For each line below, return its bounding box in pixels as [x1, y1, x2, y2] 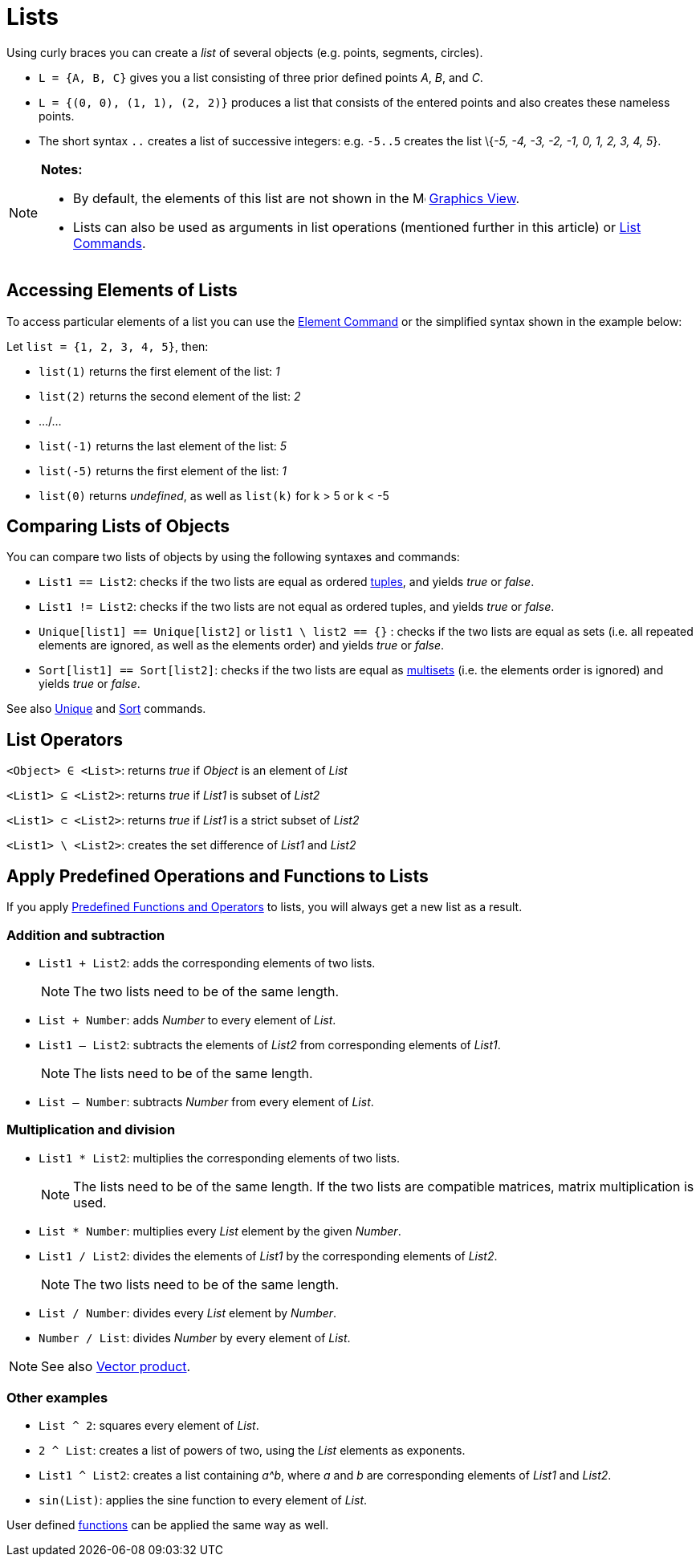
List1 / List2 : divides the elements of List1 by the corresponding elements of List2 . [39, 1248, 498, 1263]
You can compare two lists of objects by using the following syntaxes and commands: [6, 550, 460, 564]
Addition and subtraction [6, 926, 165, 943]
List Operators [6, 729, 124, 750]
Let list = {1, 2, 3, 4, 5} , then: [6, 339, 209, 353]
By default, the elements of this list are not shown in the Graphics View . [73, 189, 520, 206]
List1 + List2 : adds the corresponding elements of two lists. [39, 955, 376, 970]
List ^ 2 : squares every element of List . [39, 1419, 259, 1433]
